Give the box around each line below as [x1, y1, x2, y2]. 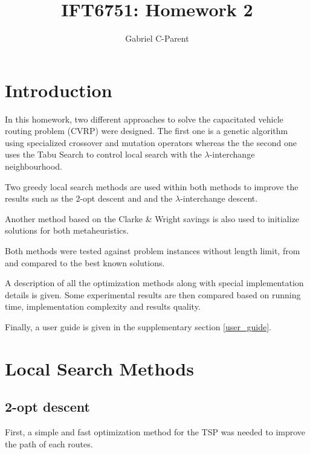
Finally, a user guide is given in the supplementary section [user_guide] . [5, 320, 271, 333]
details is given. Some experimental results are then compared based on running [5, 288, 301, 301]
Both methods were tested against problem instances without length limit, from [5, 245, 300, 257]
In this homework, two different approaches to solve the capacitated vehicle [5, 112, 283, 125]
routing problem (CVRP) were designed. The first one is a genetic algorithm [5, 124, 288, 137]
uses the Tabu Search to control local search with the [5, 148, 202, 161]
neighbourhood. [5, 160, 62, 173]
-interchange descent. [180, 192, 258, 205]
